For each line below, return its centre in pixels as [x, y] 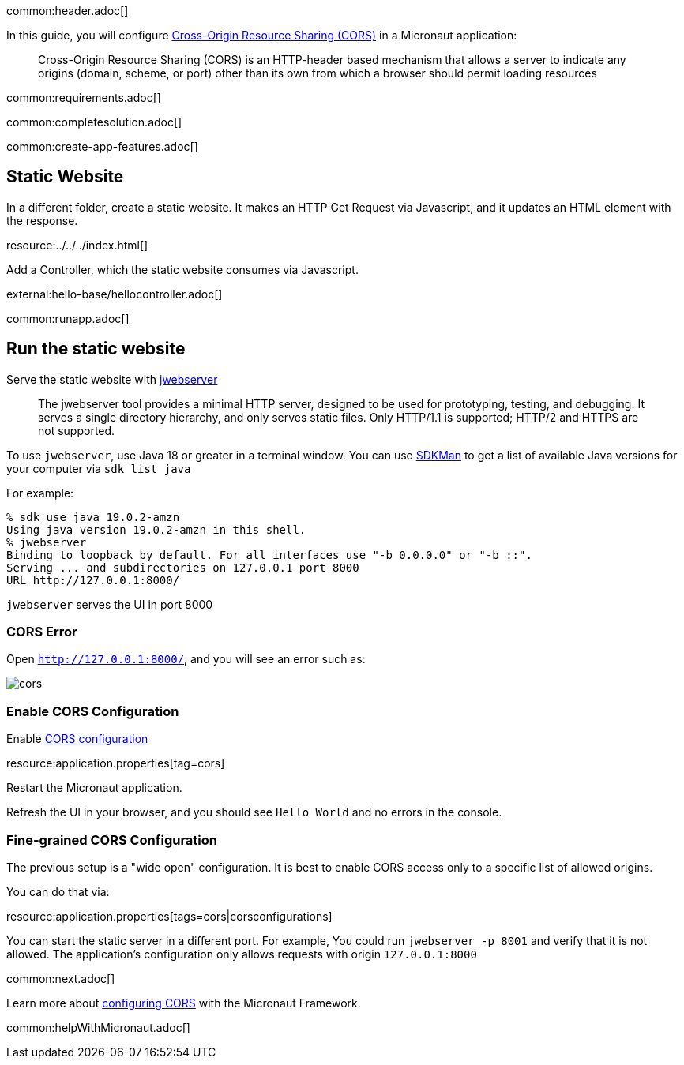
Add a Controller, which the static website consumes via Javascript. [182, 269]
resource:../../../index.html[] [77, 245]
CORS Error [42, 632]
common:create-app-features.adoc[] [102, 146]
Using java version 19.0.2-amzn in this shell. [156, 529]
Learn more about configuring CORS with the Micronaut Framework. [184, 1003]
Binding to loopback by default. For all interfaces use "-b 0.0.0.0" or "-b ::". [269, 555]
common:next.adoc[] [61, 978]
